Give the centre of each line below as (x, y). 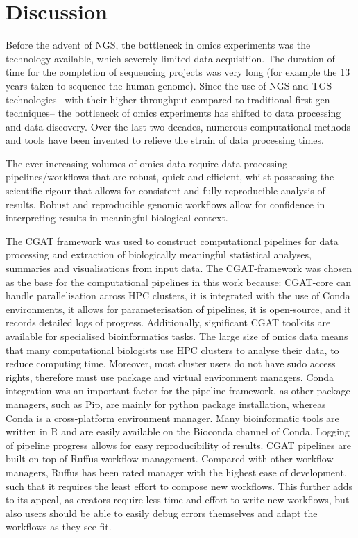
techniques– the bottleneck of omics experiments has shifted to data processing (173, 113)
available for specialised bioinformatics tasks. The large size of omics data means (177, 336)
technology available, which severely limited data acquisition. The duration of (170, 58)
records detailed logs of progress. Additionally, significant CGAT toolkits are (168, 322)
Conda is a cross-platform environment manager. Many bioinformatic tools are (172, 418)
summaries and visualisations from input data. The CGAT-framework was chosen (179, 268)
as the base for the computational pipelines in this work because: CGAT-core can (178, 281)
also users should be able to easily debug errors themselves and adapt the (162, 513)
